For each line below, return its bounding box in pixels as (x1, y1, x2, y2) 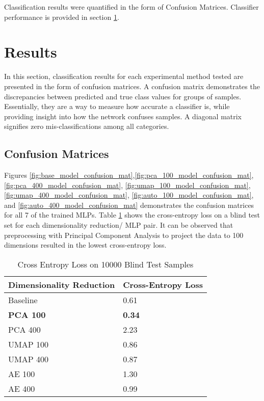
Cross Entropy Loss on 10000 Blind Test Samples (17, 258, 194, 270)
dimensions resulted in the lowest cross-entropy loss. (4, 239, 167, 250)
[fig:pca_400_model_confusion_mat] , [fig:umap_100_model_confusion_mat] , (4, 179, 251, 190)
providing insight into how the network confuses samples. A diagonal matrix (4, 111, 242, 121)
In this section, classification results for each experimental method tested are (4, 71, 244, 82)
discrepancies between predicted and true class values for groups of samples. (4, 91, 242, 101)
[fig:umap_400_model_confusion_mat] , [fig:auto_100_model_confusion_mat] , (4, 190, 254, 200)
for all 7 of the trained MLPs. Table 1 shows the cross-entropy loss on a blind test (4, 209, 260, 220)
